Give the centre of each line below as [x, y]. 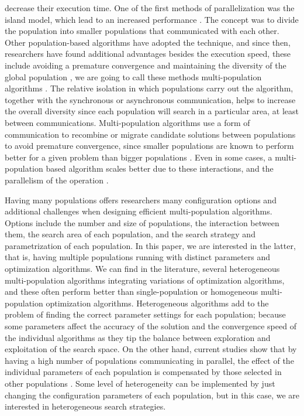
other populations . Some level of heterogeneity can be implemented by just [140, 383]
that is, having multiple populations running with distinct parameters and [137, 257]
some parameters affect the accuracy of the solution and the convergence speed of [151, 326]
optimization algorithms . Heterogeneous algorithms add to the [157, 303]
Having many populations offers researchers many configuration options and [141, 200]
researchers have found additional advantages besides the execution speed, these [148, 54]
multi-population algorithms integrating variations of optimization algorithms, [145, 280]
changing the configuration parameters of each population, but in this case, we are [152, 395]
